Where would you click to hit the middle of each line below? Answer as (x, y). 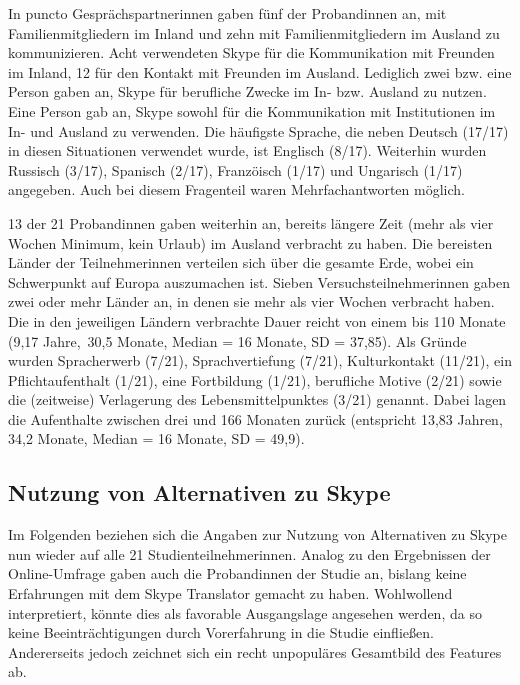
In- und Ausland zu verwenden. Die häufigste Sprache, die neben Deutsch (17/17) (258, 130)
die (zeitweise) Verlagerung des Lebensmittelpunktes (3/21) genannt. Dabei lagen (257, 399)
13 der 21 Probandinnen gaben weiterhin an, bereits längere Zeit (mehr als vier (251, 222)
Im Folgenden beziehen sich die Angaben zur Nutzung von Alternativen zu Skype (257, 534)
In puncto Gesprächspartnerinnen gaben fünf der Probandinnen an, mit (227, 13)
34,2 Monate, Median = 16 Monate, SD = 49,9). (156, 438)
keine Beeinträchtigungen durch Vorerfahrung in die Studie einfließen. (221, 632)
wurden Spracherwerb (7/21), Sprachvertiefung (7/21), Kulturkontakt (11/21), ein (260, 360)
